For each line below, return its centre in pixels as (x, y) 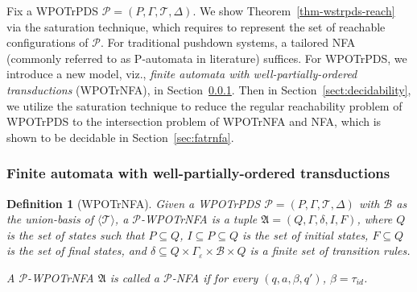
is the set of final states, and (76, 250)
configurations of (47, 42)
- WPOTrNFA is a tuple (199, 219)
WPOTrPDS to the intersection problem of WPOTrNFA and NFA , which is (194, 121)
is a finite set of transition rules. (330, 250)
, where (375, 219)
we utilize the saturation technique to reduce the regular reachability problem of (204, 105)
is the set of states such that (76, 234)
